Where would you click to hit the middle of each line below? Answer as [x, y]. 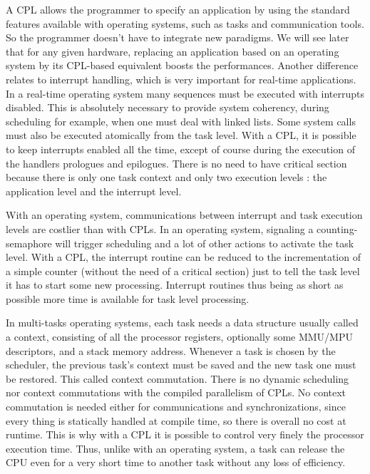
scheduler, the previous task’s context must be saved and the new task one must [181, 365]
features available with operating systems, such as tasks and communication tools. [185, 23]
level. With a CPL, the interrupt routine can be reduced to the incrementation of [183, 257]
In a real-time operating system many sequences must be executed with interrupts [185, 93]
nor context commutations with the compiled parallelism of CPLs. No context [176, 392]
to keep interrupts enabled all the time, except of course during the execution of [180, 149]
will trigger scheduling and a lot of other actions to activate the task [205, 243]
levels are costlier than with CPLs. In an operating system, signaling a [160, 228]
